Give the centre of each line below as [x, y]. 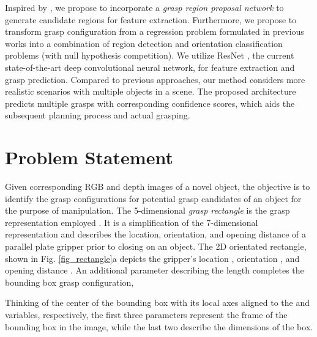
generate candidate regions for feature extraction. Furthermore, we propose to [151, 19]
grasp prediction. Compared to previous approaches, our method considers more [155, 79]
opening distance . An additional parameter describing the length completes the [155, 270]
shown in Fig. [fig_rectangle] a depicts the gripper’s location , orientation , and [152, 258]
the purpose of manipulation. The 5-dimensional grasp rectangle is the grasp [147, 210]
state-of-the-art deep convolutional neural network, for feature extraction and [150, 67]
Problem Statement [89, 157]
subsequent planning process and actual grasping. [98, 115]
